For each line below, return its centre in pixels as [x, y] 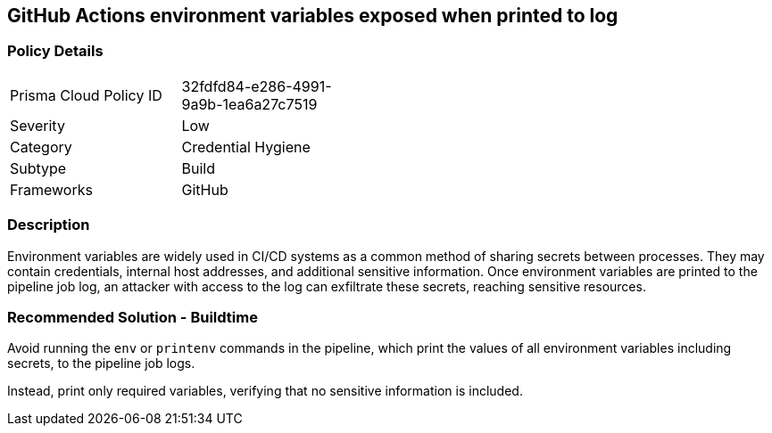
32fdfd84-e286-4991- [257, 86]
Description [49, 225]
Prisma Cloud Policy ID [86, 95]
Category [41, 147]
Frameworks [51, 189]
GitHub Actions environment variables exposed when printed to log [313, 16]
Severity [37, 125]
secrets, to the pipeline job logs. [101, 364]
